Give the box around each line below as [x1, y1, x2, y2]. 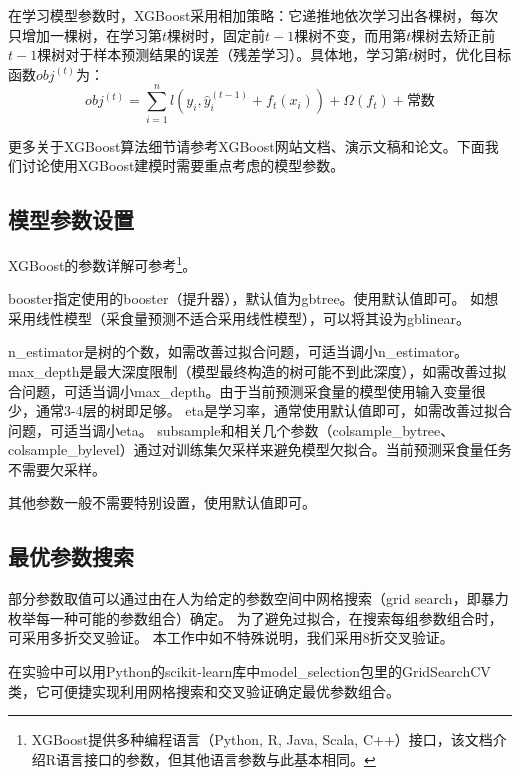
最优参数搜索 [8, 541, 134, 572]
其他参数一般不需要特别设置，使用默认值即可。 [8, 492, 316, 513]
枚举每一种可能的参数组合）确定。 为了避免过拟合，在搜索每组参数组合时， [8, 607, 503, 628]
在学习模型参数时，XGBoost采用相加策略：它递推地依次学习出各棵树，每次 [8, 5, 499, 25]
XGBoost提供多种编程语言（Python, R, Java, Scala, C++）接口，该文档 [31, 729, 493, 750]
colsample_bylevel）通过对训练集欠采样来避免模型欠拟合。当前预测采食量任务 [8, 439, 512, 460]
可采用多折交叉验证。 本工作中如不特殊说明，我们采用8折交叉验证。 [8, 627, 454, 648]
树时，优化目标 [413, 44, 512, 65]
